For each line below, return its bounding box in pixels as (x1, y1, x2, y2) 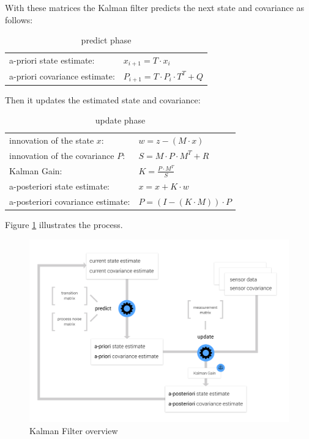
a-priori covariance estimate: (9, 70, 115, 83)
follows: (5, 13, 33, 26)
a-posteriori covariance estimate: (9, 194, 130, 207)
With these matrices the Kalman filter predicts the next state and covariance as (5, 1, 304, 13)
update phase (95, 114, 146, 127)
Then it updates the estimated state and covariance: (5, 93, 201, 106)
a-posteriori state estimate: (9, 179, 110, 192)
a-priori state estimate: (9, 54, 95, 67)
